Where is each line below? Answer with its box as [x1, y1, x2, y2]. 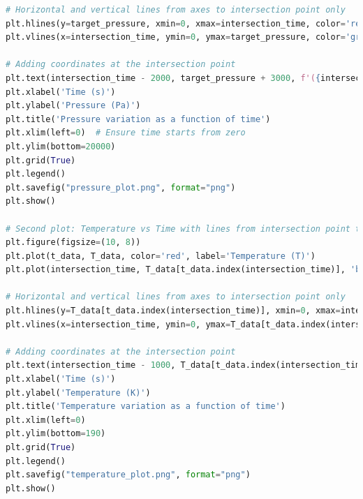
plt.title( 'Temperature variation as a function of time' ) [6, 401, 286, 412]
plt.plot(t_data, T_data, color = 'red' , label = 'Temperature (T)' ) [6, 251, 316, 261]
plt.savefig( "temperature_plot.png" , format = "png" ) [6, 470, 251, 480]
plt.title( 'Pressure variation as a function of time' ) [6, 114, 271, 124]
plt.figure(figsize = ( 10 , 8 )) [6, 237, 141, 248]
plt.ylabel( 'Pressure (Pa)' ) [6, 100, 141, 111]
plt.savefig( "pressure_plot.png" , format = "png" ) [6, 182, 236, 193]
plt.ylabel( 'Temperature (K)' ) [6, 387, 151, 398]
